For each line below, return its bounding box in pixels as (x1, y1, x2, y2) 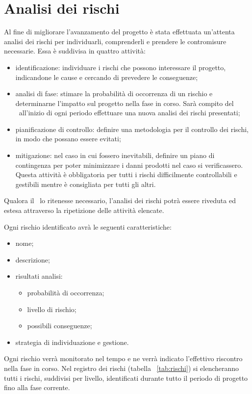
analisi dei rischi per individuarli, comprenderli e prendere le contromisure (4, 36, 227, 46)
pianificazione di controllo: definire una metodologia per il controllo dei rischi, (15, 124, 249, 134)
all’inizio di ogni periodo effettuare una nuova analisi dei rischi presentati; (19, 107, 240, 118)
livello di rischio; (27, 304, 76, 314)
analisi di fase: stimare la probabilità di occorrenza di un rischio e (15, 88, 213, 99)
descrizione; (15, 254, 50, 264)
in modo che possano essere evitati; (15, 133, 121, 144)
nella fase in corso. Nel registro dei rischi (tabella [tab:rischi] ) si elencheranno (4, 363, 239, 373)
